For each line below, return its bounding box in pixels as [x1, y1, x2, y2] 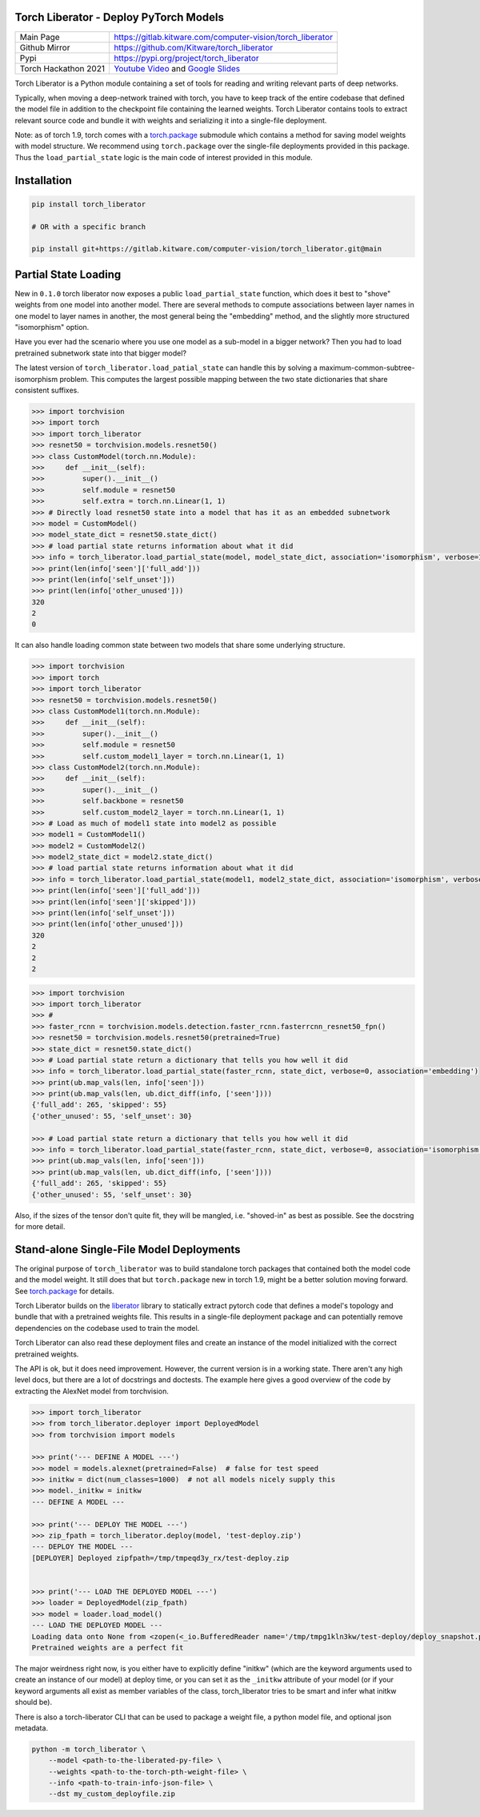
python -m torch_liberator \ [31, 1744, 146, 1754]
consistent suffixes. [14, 385, 80, 396]
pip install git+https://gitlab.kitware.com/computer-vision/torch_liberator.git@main [31, 244, 382, 254]
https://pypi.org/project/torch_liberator [113, 52, 259, 63]
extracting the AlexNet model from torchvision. [14, 1386, 170, 1396]
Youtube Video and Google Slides [113, 62, 240, 74]
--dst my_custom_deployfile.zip [48, 1790, 176, 1799]
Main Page [19, 31, 60, 42]
